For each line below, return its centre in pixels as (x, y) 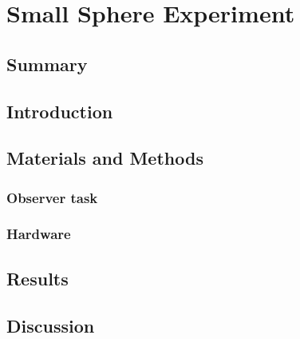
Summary (47, 64)
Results (37, 278)
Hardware (39, 234)
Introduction (60, 111)
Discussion (51, 325)
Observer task (52, 197)
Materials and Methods (105, 158)
